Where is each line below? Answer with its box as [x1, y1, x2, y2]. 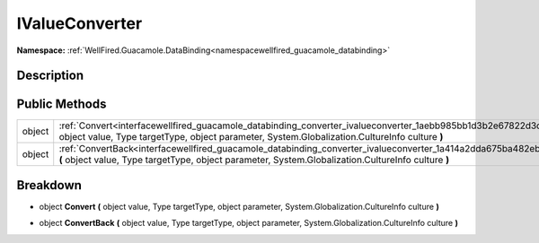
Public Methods [16, 97, 107, 112]
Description [16, 68, 84, 83]
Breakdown [16, 178, 83, 193]
